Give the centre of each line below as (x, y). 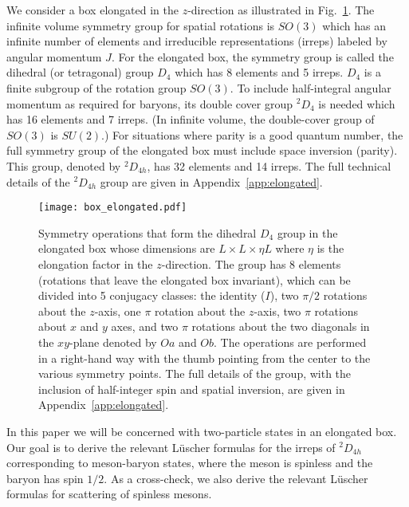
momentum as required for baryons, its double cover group (150, 103)
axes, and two (145, 326)
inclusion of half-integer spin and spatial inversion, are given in (192, 389)
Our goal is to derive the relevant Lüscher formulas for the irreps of (171, 447)
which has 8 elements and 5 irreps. (259, 72)
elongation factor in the (96, 263)
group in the (307, 232)
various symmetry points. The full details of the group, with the (195, 373)
